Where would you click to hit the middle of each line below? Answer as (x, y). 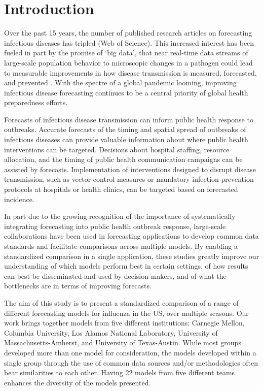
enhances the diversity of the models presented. (78, 382)
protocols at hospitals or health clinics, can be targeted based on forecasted (121, 189)
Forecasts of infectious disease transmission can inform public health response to (129, 119)
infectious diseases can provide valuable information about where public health (126, 139)
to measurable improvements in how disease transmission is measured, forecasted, (130, 72)
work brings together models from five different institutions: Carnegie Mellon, (124, 323)
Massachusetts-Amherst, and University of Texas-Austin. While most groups (123, 343)
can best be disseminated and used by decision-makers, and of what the (115, 275)
